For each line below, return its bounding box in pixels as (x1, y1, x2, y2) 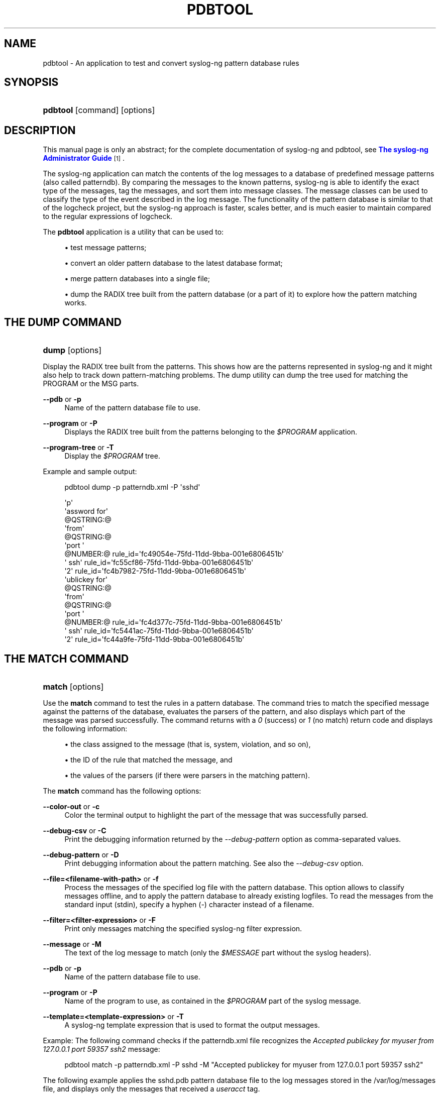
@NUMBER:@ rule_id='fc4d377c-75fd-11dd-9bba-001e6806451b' (64, 618, 283, 627)
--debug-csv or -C (43, 826, 106, 835)
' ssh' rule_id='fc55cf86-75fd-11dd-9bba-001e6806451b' (64, 558, 254, 567)
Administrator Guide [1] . (43, 154, 125, 163)
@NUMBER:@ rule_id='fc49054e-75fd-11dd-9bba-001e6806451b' (64, 550, 284, 559)
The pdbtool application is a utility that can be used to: (43, 228, 224, 237)
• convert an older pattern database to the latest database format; (64, 259, 283, 268)
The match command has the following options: (43, 786, 201, 795)
